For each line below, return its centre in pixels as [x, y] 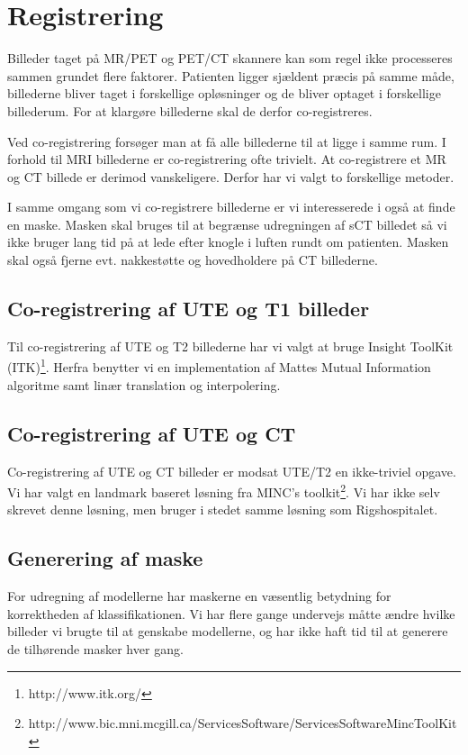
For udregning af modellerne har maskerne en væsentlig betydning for [199, 596]
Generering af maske [105, 558]
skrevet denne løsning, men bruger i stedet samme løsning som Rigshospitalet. [223, 509]
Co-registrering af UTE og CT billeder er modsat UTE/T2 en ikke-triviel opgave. [232, 471]
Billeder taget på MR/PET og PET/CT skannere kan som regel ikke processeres [230, 58]
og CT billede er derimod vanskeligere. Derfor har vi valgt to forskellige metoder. [231, 176]
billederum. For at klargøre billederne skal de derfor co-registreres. [190, 110]
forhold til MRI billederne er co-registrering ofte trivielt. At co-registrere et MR [227, 159]
